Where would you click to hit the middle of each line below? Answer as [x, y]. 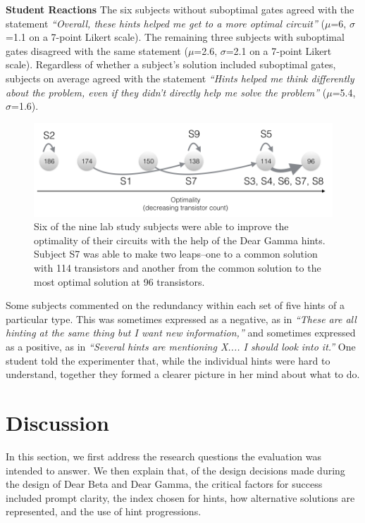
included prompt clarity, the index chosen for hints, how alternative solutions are [180, 497]
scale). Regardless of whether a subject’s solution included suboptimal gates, [171, 64]
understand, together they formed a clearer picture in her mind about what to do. [183, 374]
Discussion [57, 422]
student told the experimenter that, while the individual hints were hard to [168, 360]
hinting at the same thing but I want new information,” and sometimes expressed [181, 333]
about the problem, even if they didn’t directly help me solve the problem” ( [166, 92]
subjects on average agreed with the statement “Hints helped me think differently [180, 78]
